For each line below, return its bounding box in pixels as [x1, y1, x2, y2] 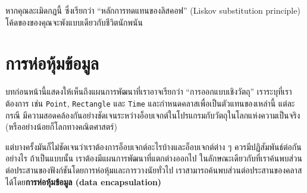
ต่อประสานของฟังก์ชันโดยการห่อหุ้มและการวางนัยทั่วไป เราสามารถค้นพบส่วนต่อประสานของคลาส [5, 163, 302, 176]
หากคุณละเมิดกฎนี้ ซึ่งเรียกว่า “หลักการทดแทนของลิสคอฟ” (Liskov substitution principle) [5, 4, 300, 16]
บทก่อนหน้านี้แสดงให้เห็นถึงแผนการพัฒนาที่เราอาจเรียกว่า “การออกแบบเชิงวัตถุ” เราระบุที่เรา [5, 85, 292, 98]
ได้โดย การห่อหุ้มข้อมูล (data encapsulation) [5, 175, 162, 188]
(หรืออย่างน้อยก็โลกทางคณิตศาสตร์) [5, 120, 117, 133]
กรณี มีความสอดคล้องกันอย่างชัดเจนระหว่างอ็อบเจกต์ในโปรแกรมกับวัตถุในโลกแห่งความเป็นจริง [5, 108, 300, 121]
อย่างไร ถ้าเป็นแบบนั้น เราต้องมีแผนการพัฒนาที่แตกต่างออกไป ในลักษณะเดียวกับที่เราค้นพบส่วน [5, 152, 302, 164]
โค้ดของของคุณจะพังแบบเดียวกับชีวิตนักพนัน [5, 15, 143, 28]
